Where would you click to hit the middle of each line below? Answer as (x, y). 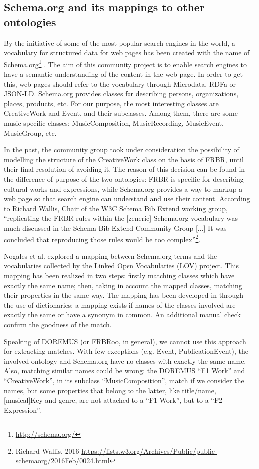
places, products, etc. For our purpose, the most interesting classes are (111, 103)
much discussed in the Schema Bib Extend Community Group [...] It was (115, 227)
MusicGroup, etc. (30, 132)
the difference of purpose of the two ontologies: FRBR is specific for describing (124, 178)
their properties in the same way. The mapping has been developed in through (124, 295)
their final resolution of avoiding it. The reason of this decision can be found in (125, 169)
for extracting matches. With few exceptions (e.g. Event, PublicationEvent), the (126, 351)
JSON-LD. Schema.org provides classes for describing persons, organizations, (121, 94)
